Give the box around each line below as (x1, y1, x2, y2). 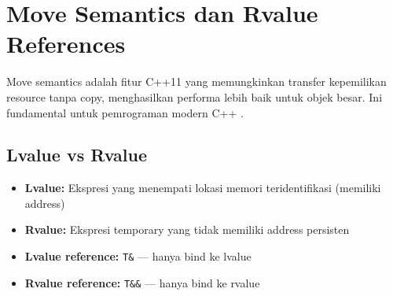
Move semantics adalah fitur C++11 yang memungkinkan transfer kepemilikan (6, 73, 387, 90)
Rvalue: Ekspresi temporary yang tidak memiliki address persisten (24, 221, 350, 238)
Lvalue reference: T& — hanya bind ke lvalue (24, 248, 252, 265)
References (6, 28, 126, 60)
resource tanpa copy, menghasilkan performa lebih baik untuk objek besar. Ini (6, 88, 383, 105)
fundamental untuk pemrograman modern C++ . (6, 104, 244, 120)
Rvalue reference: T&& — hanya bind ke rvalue (24, 274, 260, 290)
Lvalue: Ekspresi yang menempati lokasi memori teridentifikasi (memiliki (24, 179, 381, 196)
